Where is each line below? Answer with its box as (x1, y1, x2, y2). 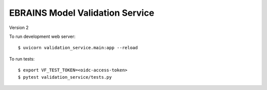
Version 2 (9, 25, 29, 30)
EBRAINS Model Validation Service (9, 7, 154, 18)
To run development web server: (9, 33, 76, 39)
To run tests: (9, 56, 35, 61)
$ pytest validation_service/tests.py (18, 74, 112, 80)
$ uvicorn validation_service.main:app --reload (18, 45, 138, 51)
